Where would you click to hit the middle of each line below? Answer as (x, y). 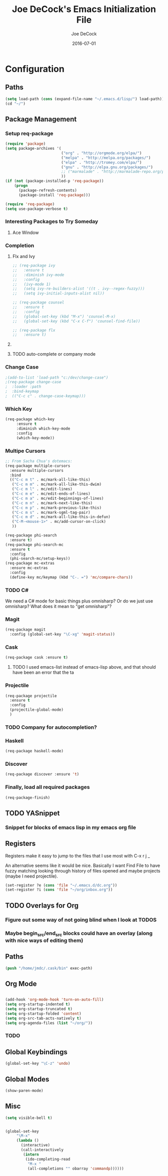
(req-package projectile (31, 696)
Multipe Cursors (25, 451)
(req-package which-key (30, 419)
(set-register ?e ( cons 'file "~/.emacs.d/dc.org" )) (61, 885)
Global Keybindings (36, 1052)
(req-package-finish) (28, 797)
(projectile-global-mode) (37, 710)
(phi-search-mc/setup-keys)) (40, 559)
